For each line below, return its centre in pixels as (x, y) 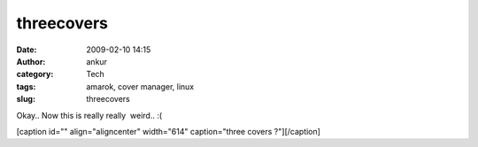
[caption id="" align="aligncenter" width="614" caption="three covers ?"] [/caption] (168, 131)
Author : (31, 61)
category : (35, 74)
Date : (27, 50)
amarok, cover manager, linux (140, 86)
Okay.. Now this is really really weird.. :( (89, 115)
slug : (26, 99)
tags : (26, 86)
